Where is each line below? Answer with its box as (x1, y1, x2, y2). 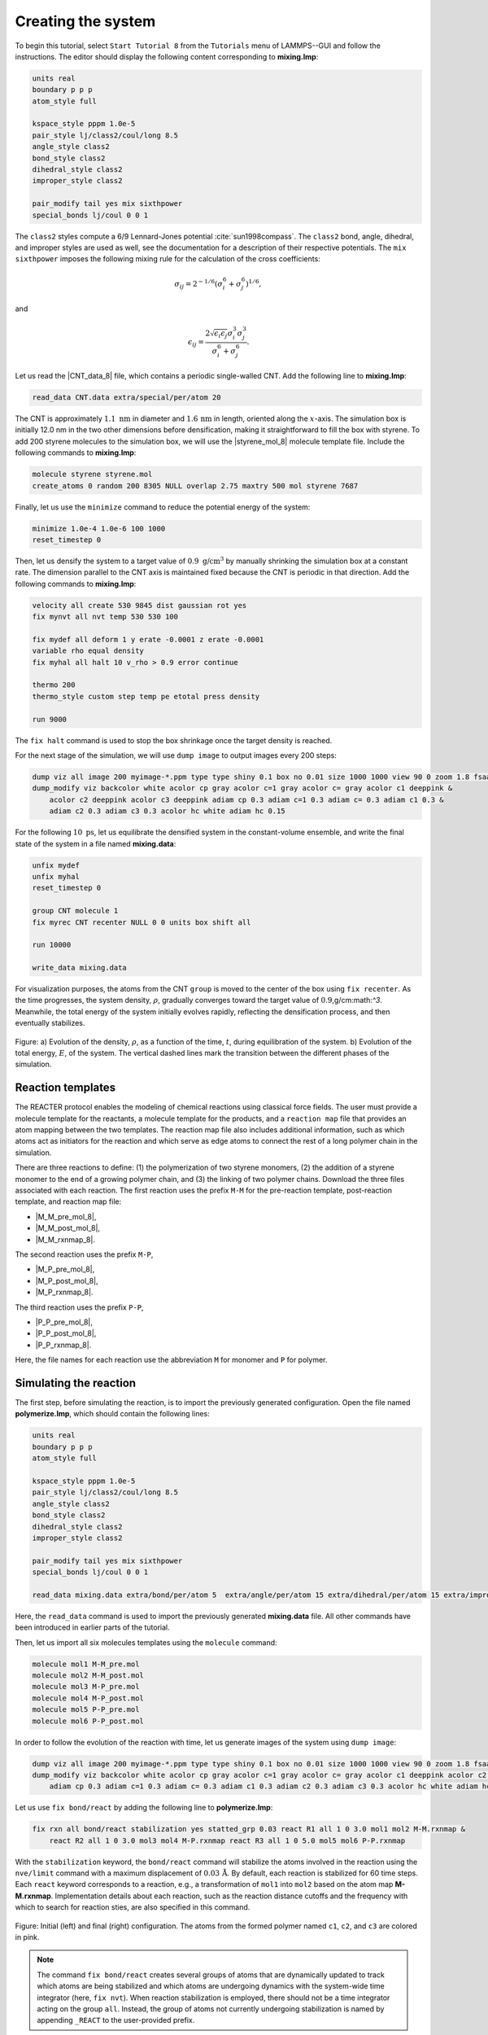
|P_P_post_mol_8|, (35, 1328, 97, 1338)
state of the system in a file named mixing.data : (15, 838, 176, 848)
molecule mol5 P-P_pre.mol (32, 1705, 140, 1714)
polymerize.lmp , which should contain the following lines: (15, 1409, 211, 1419)
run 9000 (32, 715, 68, 724)
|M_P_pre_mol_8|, (35, 1264, 95, 1274)
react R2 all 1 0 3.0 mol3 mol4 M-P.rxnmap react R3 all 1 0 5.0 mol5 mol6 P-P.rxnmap (49, 1836, 406, 1845)
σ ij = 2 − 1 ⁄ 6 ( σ (174, 278, 224, 291)
